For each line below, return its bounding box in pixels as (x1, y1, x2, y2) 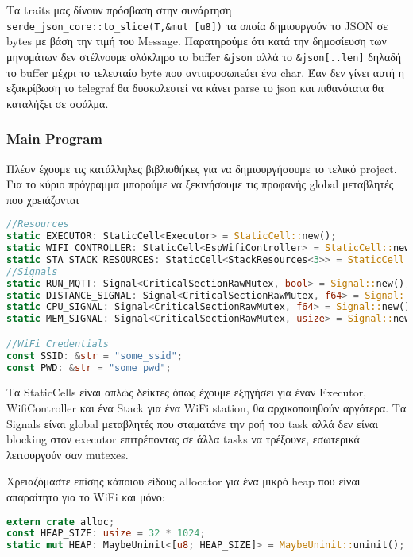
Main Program (6, 129, 102, 149)
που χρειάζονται (6, 191, 79, 207)
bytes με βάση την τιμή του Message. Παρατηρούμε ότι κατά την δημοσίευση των (6, 33, 387, 49)
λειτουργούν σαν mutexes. (6, 446, 129, 462)
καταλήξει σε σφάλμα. (6, 95, 109, 111)
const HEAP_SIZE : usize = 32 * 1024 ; (6, 528, 206, 540)
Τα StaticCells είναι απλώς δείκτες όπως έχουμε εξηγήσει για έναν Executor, (6, 384, 367, 400)
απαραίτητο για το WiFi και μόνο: (6, 489, 165, 505)
